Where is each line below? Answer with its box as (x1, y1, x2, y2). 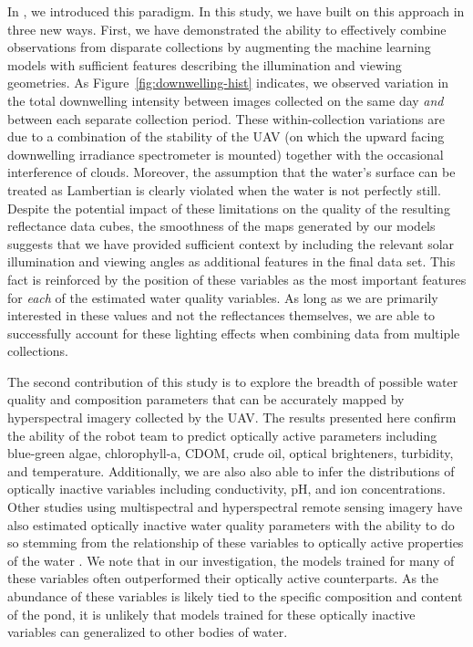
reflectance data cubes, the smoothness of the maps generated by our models (7, 216, 436, 235)
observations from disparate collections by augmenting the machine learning (7, 37, 431, 57)
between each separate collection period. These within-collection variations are (7, 109, 445, 128)
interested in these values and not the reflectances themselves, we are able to (7, 306, 436, 325)
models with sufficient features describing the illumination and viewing (7, 55, 402, 74)
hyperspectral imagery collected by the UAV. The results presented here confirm (7, 408, 457, 427)
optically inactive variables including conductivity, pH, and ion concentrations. (7, 479, 446, 498)
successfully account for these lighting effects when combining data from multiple (7, 323, 460, 342)
